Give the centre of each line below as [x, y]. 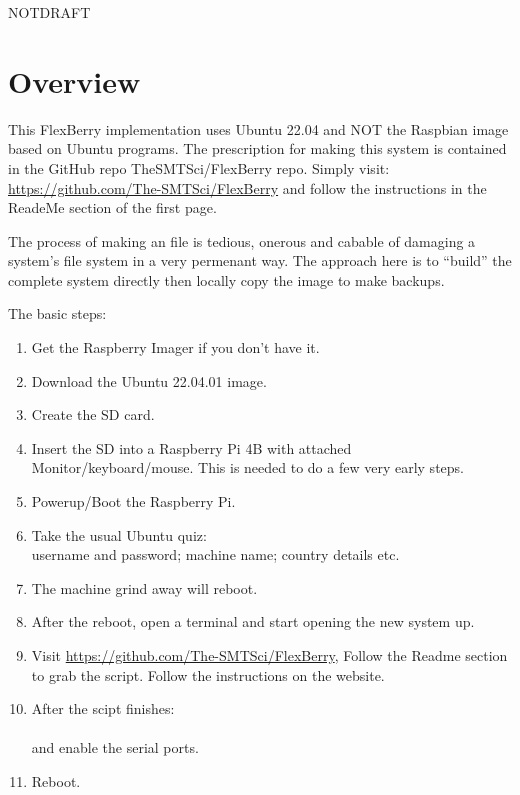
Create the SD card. [93, 414]
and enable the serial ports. [115, 747]
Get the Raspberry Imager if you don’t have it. [175, 347]
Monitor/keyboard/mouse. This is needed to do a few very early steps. [247, 467]
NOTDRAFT [49, 12]
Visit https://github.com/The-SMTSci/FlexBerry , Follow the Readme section [269, 655]
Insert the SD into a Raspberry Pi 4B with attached [191, 447]
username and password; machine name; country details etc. [215, 554]
